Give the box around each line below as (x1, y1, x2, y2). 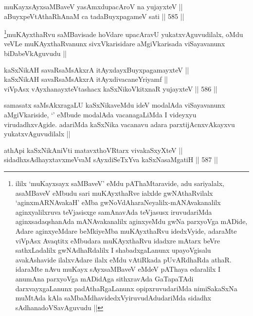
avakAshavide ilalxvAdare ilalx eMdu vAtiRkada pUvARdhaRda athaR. (15, 254, 232, 264)
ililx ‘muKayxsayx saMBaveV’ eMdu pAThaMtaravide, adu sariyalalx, (15, 178, 224, 188)
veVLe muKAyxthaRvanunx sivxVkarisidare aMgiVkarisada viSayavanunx (4, 38, 225, 49)
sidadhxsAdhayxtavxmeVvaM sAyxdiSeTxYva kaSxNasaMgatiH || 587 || (4, 154, 218, 165)
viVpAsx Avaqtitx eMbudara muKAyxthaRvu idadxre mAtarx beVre (15, 235, 220, 245)
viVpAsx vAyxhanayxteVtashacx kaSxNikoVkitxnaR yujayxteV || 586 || (4, 83, 217, 93)
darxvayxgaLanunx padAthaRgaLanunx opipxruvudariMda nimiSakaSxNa (15, 283, 237, 293)
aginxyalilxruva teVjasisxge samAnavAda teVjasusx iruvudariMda (15, 206, 212, 217)
